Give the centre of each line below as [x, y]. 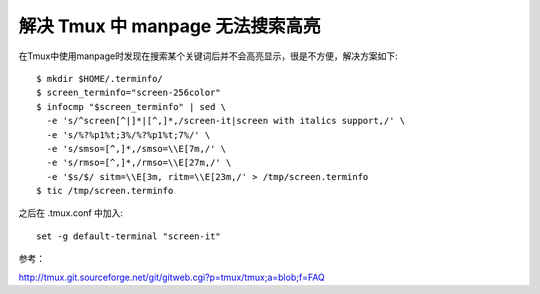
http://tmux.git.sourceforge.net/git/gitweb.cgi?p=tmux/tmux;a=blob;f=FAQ [171, 277]
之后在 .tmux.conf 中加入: [71, 213]
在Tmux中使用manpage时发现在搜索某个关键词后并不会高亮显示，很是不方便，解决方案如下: [208, 56]
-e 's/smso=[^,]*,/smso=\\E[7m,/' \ [136, 148]
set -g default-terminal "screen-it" [129, 236]
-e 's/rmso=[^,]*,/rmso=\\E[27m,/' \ [139, 163]
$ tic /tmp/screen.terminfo [105, 191]
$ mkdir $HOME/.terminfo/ [100, 78]
